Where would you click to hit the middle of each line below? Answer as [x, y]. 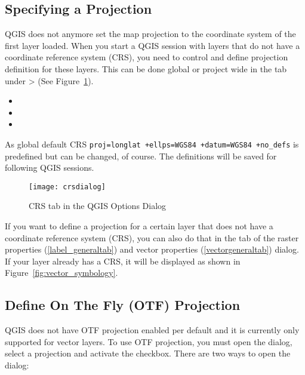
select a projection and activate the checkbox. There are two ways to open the [148, 353]
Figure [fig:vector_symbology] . [61, 273]
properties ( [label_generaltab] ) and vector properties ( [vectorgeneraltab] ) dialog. [152, 249]
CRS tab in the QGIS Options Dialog [98, 206]
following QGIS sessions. [50, 167]
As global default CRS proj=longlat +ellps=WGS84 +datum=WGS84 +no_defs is [152, 144]
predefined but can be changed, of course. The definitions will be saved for [141, 156]
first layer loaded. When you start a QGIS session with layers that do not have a [152, 45]
